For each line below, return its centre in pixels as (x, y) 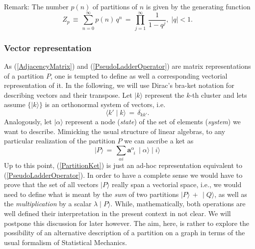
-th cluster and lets (218, 95)
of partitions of (115, 6)
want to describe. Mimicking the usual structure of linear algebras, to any (115, 131)
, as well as (231, 194)
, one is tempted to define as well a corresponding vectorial (139, 75)
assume (15, 104)
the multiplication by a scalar (48, 204)
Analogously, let (28, 121)
